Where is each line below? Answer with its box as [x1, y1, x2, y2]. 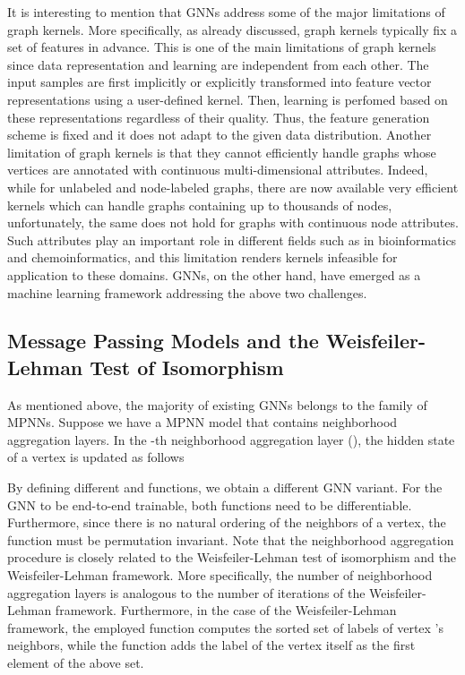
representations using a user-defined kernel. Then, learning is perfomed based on [7, 90, 448, 108]
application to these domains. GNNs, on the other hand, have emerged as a [7, 265, 421, 284]
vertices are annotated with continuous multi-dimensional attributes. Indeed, [7, 160, 428, 179]
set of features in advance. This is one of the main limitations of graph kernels [7, 38, 436, 56]
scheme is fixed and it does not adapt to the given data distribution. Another [7, 125, 432, 144]
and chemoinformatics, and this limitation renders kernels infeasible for [7, 248, 398, 267]
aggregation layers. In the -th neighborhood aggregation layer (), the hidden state [7, 430, 455, 449]
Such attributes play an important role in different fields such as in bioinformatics [7, 230, 457, 249]
